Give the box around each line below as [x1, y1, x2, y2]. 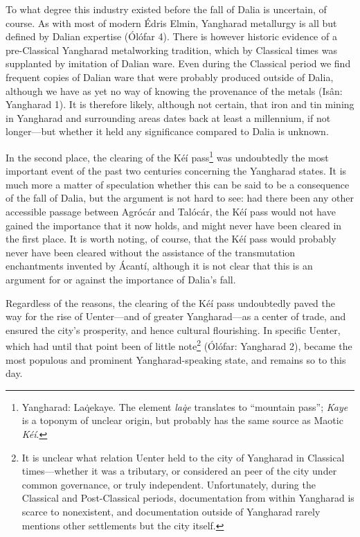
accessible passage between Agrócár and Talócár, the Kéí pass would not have [6, 204, 336, 218]
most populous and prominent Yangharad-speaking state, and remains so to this [6, 352, 346, 367]
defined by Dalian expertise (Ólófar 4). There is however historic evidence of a [6, 29, 337, 44]
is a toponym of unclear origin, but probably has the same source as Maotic [21, 413, 343, 428]
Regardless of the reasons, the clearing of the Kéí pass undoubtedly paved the [6, 295, 335, 310]
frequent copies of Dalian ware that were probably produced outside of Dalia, [6, 69, 334, 84]
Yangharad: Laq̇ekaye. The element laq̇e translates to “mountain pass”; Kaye [21, 399, 348, 414]
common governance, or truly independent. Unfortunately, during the [21, 477, 316, 491]
